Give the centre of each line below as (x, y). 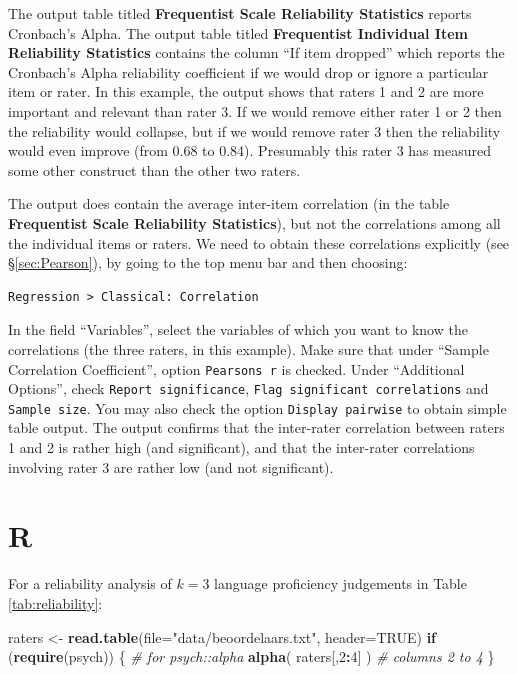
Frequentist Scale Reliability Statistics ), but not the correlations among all (254, 222)
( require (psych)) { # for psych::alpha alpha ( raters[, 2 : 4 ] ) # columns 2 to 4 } (251, 656)
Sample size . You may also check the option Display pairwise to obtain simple (257, 407)
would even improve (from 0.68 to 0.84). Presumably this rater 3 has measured (249, 150)
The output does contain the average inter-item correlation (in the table (229, 203)
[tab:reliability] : (55, 602)
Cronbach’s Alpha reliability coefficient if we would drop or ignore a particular (248, 71)
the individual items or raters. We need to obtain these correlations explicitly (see (259, 242)
